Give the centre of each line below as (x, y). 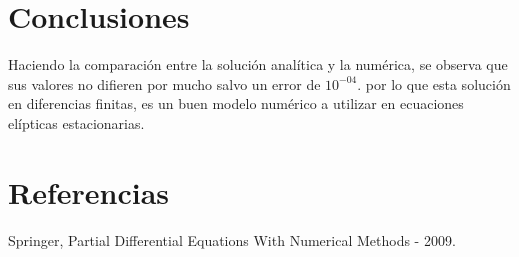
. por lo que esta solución (434, 83)
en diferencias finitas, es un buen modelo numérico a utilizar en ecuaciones (236, 103)
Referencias (89, 191)
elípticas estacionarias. (76, 122)
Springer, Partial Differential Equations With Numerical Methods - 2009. (232, 239)
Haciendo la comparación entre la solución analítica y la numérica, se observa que (258, 64)
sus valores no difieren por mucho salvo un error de (164, 83)
